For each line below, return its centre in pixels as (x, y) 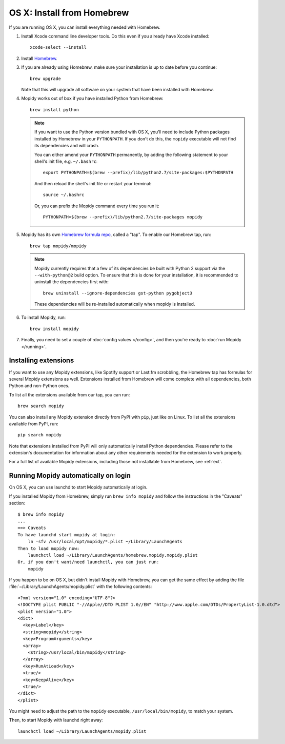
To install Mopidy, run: (43, 317)
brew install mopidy (54, 329)
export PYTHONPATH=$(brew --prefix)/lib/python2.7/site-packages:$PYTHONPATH (138, 173)
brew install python (54, 109)
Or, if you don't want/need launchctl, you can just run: (89, 562)
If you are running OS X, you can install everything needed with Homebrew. (85, 27)
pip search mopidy (40, 435)
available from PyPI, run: (34, 424)
